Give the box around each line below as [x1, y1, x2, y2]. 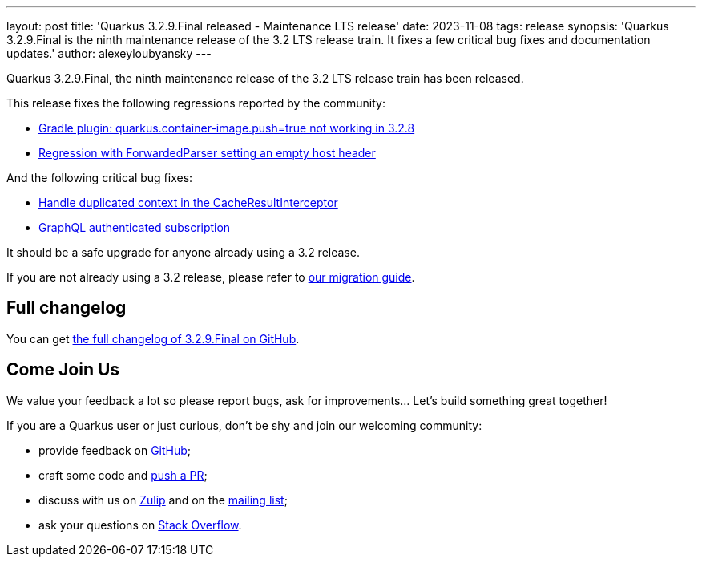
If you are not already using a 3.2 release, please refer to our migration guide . [6, 270, 415, 284]
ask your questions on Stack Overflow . [38, 517, 242, 532]
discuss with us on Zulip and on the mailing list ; [38, 492, 288, 507]
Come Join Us [6, 359, 120, 380]
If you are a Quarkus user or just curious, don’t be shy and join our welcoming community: [6, 418, 482, 432]
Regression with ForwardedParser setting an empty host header [38, 146, 376, 160]
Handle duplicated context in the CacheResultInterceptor [38, 196, 338, 209]
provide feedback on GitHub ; [38, 443, 192, 457]
